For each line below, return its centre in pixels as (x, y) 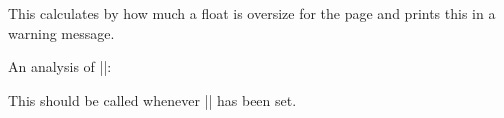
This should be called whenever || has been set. (152, 99)
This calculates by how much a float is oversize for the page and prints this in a (252, 13)
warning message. (61, 32)
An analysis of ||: (60, 66)
